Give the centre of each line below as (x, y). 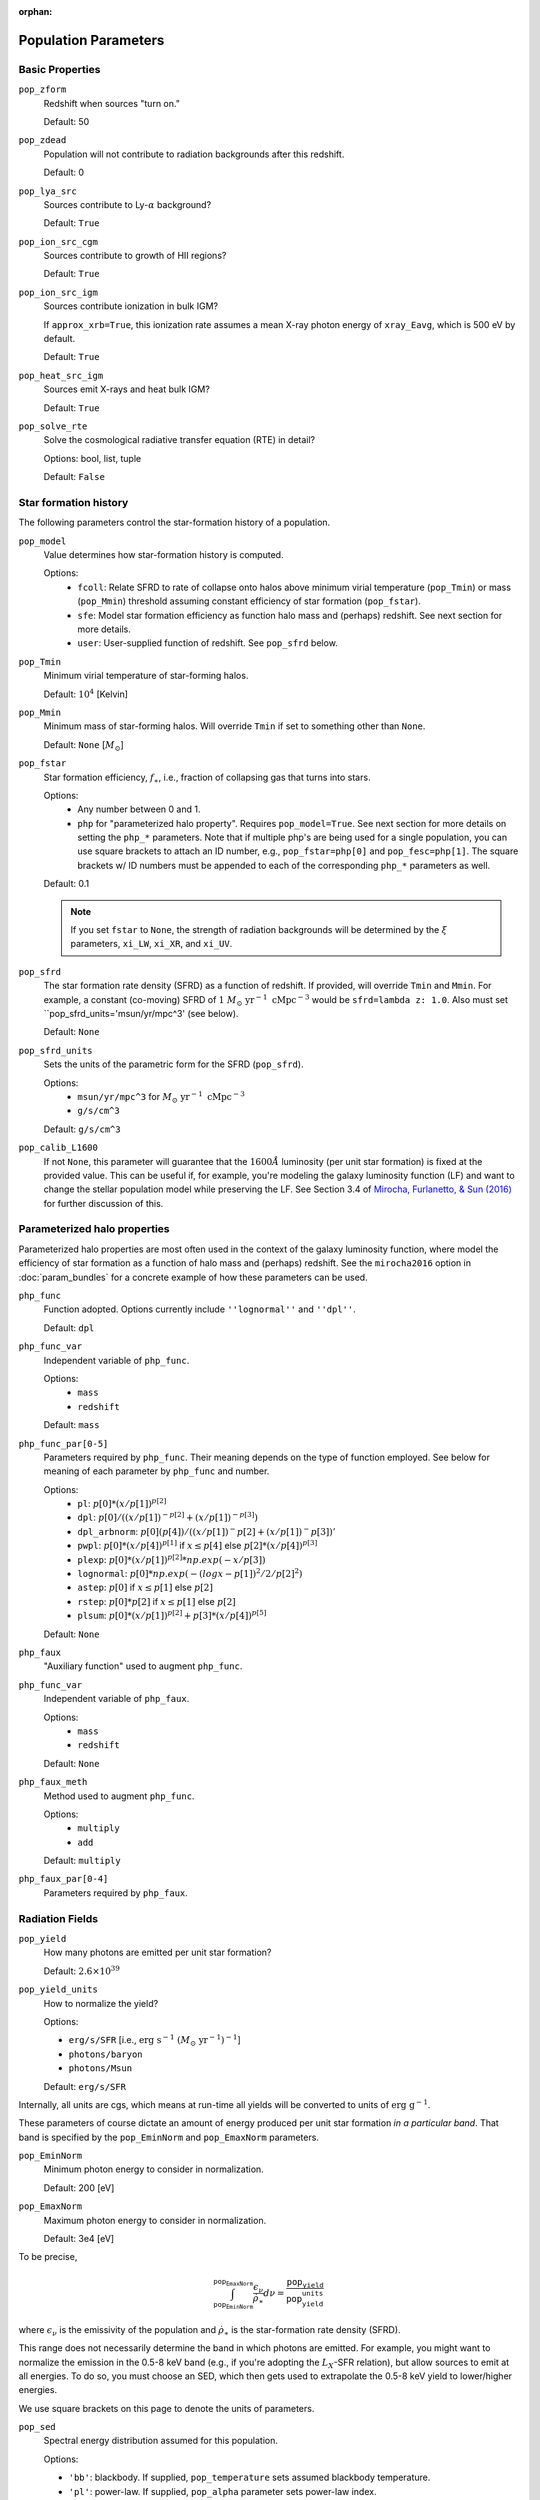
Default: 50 (66, 121)
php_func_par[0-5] (63, 1443)
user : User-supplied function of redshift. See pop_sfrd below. (208, 643)
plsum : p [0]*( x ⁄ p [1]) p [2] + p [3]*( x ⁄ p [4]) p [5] (172, 1615)
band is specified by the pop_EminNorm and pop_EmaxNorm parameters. (169, 2137)
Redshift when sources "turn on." (111, 103)
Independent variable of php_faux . (116, 1699)
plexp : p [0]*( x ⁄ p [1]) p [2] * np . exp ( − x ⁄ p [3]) (171, 1558)
